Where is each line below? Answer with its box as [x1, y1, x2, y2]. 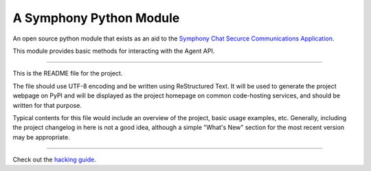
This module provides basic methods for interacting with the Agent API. [12, 47, 215, 55]
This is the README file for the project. [12, 69, 123, 78]
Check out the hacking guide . [12, 155, 96, 164]
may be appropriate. [12, 133, 70, 141]
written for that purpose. [12, 101, 82, 109]
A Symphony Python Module [12, 10, 180, 25]
